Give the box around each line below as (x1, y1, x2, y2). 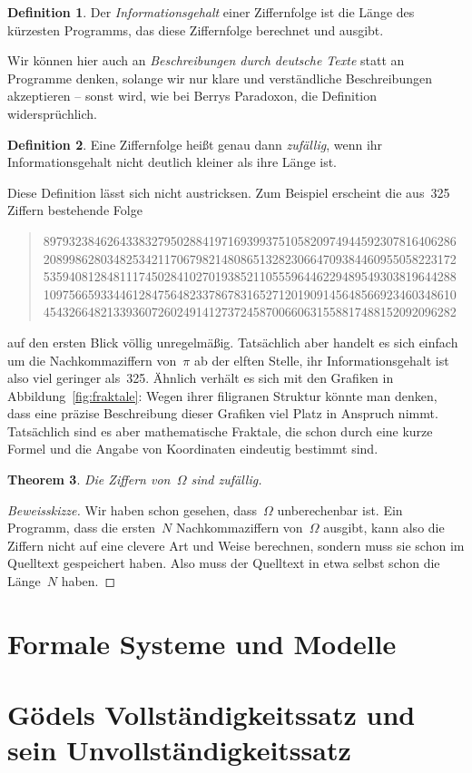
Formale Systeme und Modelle (7, 624, 397, 661)
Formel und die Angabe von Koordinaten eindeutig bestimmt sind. (7, 439, 379, 458)
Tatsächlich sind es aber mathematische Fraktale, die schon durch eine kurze (7, 421, 433, 440)
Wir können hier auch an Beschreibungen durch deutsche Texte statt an (7, 51, 405, 70)
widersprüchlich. (7, 103, 97, 122)
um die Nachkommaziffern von (7, 350, 177, 369)
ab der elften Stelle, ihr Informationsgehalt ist (193, 350, 449, 369)
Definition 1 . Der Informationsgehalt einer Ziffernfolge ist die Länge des (7, 3, 415, 21)
